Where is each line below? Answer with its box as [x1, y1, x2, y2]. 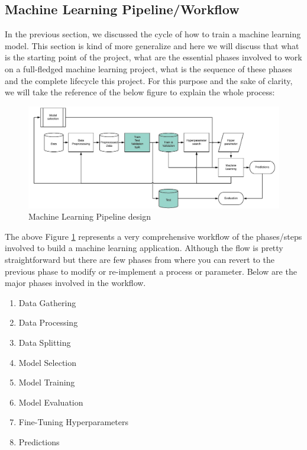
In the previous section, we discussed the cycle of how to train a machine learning [5, 28, 301, 40]
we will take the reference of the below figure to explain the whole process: [5, 86, 275, 98]
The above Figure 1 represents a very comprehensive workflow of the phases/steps [5, 230, 302, 242]
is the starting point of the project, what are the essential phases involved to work [5, 51, 302, 63]
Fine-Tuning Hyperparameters [18, 416, 128, 428]
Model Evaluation [18, 396, 83, 408]
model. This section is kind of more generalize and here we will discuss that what [5, 39, 299, 52]
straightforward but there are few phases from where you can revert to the [5, 253, 274, 265]
